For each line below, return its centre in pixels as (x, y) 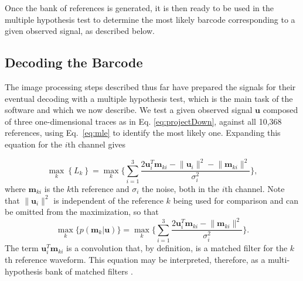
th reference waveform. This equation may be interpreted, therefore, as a (135, 260)
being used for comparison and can (236, 200)
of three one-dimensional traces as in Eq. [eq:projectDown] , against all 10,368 (143, 121)
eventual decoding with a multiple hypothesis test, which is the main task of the (149, 98)
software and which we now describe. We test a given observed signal (129, 110)
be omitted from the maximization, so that (82, 212)
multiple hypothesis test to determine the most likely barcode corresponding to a (150, 19)
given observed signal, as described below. (80, 31)
